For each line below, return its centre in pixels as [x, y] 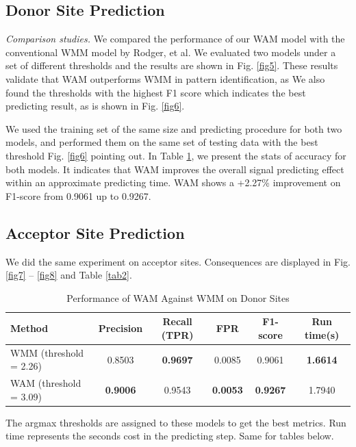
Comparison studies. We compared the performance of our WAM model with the [175, 39]
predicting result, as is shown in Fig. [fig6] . [95, 106]
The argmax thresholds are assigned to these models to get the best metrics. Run [176, 422]
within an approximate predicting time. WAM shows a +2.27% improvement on [173, 182]
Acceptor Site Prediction [95, 232]
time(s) [322, 334]
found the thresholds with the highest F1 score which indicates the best [156, 92]
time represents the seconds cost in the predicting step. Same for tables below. [170, 436]
